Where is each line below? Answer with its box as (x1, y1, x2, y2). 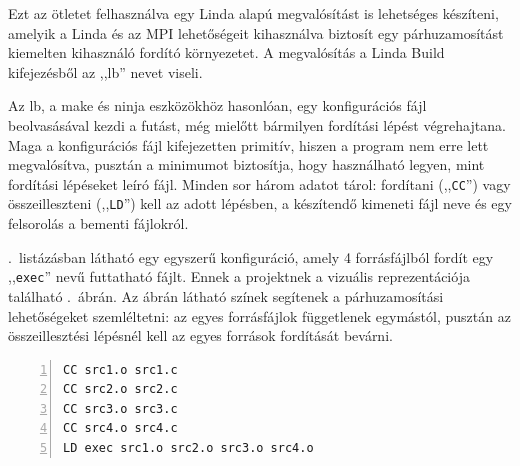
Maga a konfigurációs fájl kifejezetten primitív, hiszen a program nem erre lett (8, 134, 489, 155)
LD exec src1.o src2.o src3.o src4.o (63, 441, 314, 456)
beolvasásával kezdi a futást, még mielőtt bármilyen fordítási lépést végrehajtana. (8, 114, 506, 135)
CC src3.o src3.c (63, 401, 178, 416)
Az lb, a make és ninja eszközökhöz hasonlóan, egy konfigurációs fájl (8, 95, 427, 116)
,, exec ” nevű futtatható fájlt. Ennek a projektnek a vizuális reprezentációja (8, 266, 470, 287)
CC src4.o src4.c (63, 421, 178, 436)
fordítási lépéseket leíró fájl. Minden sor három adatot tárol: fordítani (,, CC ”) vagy (8, 173, 511, 194)
